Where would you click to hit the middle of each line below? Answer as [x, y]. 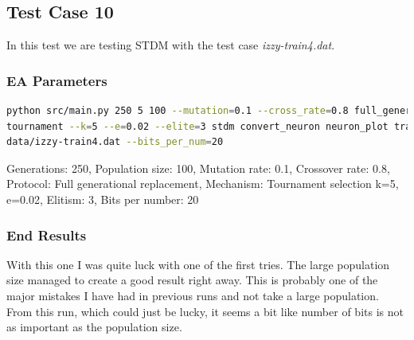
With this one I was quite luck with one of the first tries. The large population [198, 264]
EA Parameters [57, 80]
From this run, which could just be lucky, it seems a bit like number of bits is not [205, 311]
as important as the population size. [94, 327]
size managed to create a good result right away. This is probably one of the [192, 280]
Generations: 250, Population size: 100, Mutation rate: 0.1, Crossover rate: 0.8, [198, 168]
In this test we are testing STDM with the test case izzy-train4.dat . [171, 45]
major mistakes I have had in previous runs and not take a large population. [193, 295]
